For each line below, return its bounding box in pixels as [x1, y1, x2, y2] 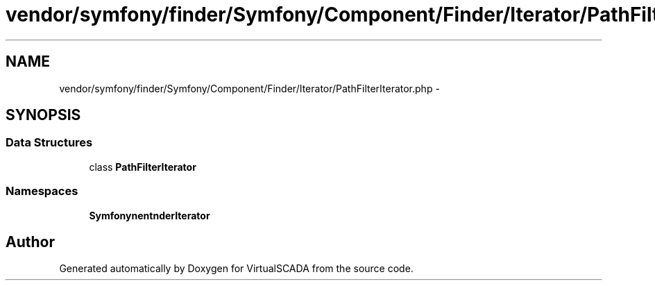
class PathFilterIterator [89, 160, 196, 173]
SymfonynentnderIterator [89, 209, 210, 221]
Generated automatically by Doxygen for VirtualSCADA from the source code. [59, 262, 414, 275]
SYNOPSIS [6, 106, 81, 124]
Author [6, 233, 55, 251]
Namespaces [6, 184, 78, 199]
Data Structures [6, 135, 93, 150]
